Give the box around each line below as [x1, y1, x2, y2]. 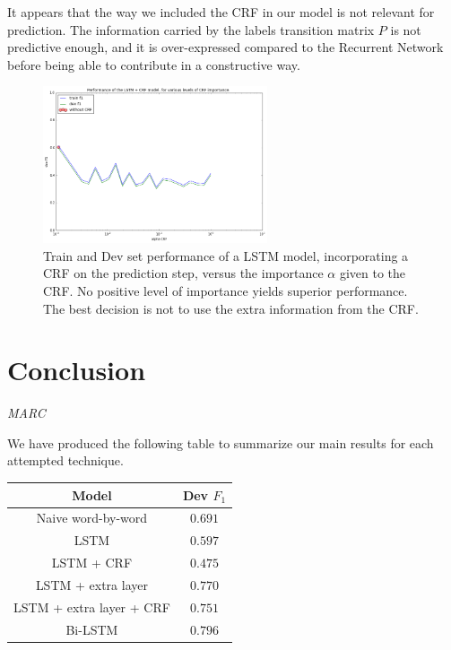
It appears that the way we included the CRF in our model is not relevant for [7, 3, 435, 21]
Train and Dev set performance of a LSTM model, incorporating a [43, 246, 409, 264]
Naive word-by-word [36, 508, 148, 527]
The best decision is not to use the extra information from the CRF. [43, 299, 419, 317]
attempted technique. [7, 451, 124, 470]
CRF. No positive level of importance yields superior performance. [43, 281, 408, 299]
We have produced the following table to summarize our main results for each [7, 433, 434, 452]
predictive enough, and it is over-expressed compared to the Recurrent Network [7, 38, 444, 56]
